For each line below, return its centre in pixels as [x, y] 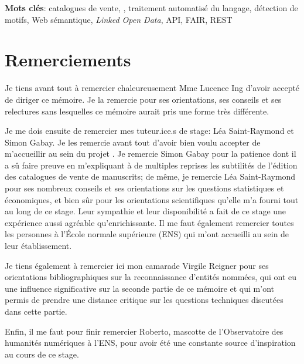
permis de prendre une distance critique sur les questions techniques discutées [144, 300]
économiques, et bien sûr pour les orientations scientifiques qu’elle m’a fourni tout [152, 199]
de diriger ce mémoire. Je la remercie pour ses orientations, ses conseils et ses [143, 99]
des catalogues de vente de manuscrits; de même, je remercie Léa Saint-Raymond [150, 176]
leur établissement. [38, 246]
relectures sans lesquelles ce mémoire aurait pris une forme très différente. [137, 111]
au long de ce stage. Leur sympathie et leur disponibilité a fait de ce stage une [146, 211]
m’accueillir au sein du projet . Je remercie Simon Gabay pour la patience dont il [151, 154]
